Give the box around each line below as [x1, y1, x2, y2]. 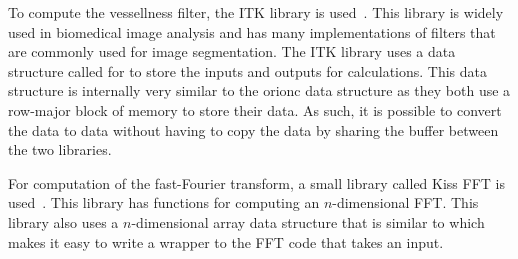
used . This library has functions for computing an [8, 192, 320, 213]
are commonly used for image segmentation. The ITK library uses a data [8, 41, 456, 62]
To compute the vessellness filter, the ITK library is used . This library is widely [8, 2, 504, 22]
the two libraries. [8, 139, 112, 160]
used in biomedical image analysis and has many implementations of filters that [8, 21, 496, 42]
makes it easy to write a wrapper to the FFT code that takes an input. [8, 231, 444, 252]
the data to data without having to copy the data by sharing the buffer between [8, 119, 499, 140]
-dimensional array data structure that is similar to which [131, 211, 485, 232]
